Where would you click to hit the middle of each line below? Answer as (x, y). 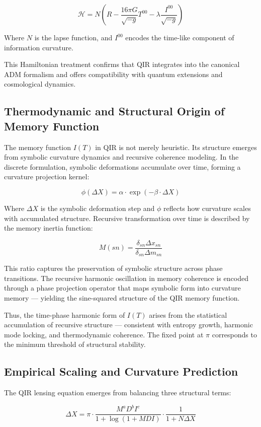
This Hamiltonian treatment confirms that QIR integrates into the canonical (122, 64)
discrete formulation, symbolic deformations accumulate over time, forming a (122, 166)
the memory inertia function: (49, 228)
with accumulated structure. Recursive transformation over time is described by (127, 218)
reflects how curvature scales (207, 208)
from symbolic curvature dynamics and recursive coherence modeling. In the (121, 157)
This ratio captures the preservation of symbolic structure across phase (113, 268)
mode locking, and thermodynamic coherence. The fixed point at (104, 334)
